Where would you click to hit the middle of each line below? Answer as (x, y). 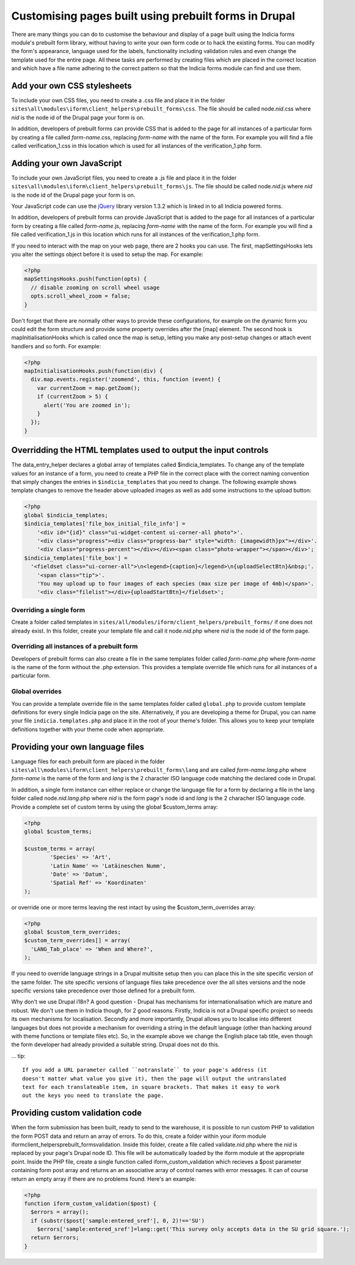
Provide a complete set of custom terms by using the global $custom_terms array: (115, 807)
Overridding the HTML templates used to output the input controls (140, 450)
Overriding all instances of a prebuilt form (75, 647)
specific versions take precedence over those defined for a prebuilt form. (104, 991)
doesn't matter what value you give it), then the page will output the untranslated (154, 1078)
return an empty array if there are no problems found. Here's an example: (104, 1179)
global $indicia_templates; (66, 515)
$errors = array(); (60, 1212)
